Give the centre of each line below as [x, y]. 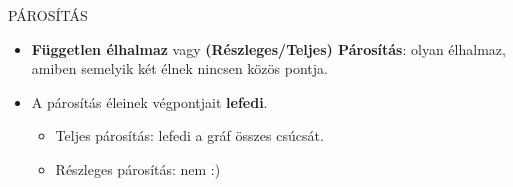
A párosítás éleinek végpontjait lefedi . [149, 101]
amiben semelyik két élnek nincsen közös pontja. [179, 68]
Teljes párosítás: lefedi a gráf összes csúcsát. [189, 135]
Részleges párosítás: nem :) [138, 168]
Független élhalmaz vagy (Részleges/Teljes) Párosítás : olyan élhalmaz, [268, 48]
